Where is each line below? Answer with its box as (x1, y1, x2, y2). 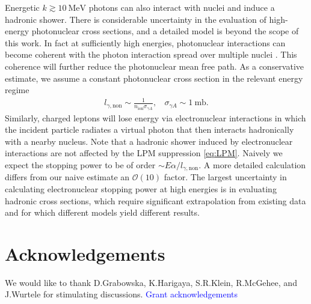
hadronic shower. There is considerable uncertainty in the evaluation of (5, 13, 266, 25)
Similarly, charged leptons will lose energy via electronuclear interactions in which (5, 111, 306, 124)
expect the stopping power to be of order (5, 158, 156, 171)
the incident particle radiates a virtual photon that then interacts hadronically (5, 123, 294, 136)
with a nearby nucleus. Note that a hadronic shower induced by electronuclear (5, 135, 293, 147)
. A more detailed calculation (199, 158, 306, 171)
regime (5, 84, 29, 96)
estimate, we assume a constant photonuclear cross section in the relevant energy (5, 71, 303, 84)
